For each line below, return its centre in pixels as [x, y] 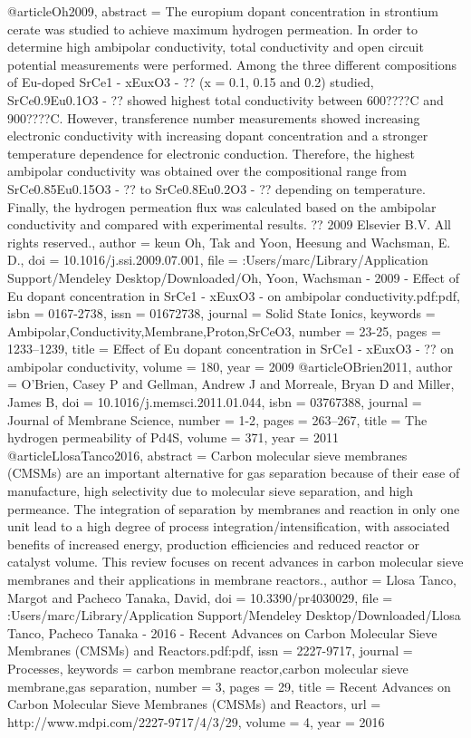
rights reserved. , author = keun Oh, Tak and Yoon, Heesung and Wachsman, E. [229, 242]
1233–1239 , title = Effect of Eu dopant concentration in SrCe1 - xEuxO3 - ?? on [231, 349]
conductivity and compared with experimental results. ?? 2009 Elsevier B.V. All [229, 224]
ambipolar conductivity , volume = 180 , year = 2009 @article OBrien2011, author [230, 366]
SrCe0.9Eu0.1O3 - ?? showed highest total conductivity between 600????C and [226, 99]
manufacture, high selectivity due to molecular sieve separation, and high [210, 491]
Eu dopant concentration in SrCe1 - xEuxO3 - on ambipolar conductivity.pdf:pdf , [234, 295]
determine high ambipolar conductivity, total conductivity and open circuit [216, 47]
